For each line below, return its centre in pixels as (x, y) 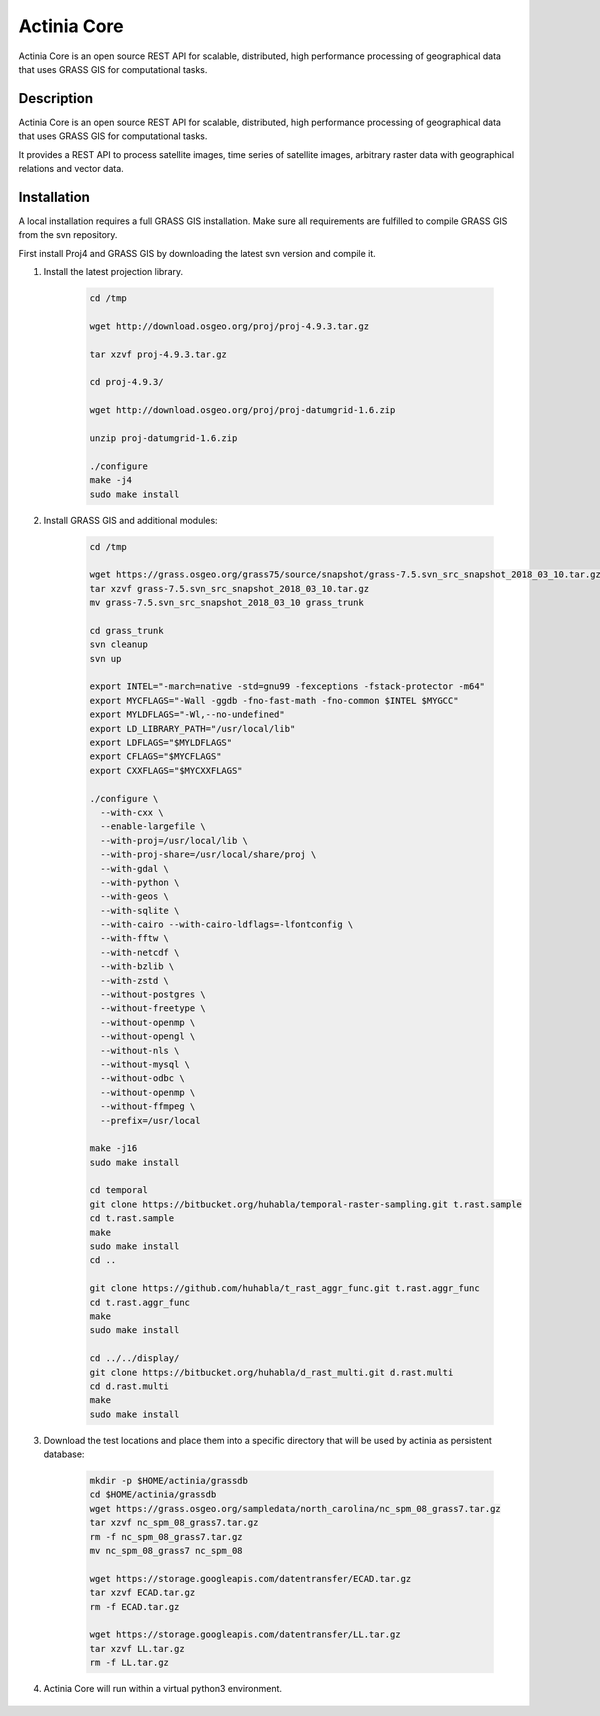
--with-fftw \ (135, 938)
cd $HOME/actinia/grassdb (153, 1494)
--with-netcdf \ (140, 952)
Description (56, 98)
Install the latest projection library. (113, 272)
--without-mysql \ (145, 1064)
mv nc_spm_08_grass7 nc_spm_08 (166, 1551)
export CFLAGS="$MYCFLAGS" (155, 756)
